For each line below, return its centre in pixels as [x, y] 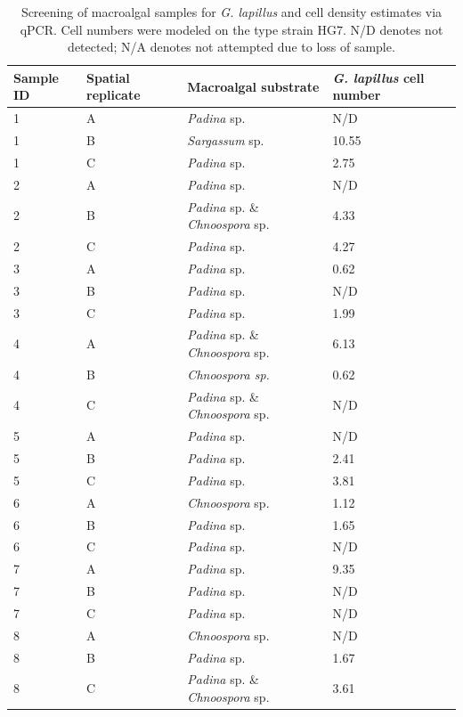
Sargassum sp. [226, 140]
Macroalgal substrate [253, 86]
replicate [114, 95]
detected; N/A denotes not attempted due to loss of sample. [231, 47]
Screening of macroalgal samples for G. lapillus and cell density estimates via [231, 12]
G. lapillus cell [378, 77]
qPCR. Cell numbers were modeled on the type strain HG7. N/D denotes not [231, 29]
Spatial [108, 77]
